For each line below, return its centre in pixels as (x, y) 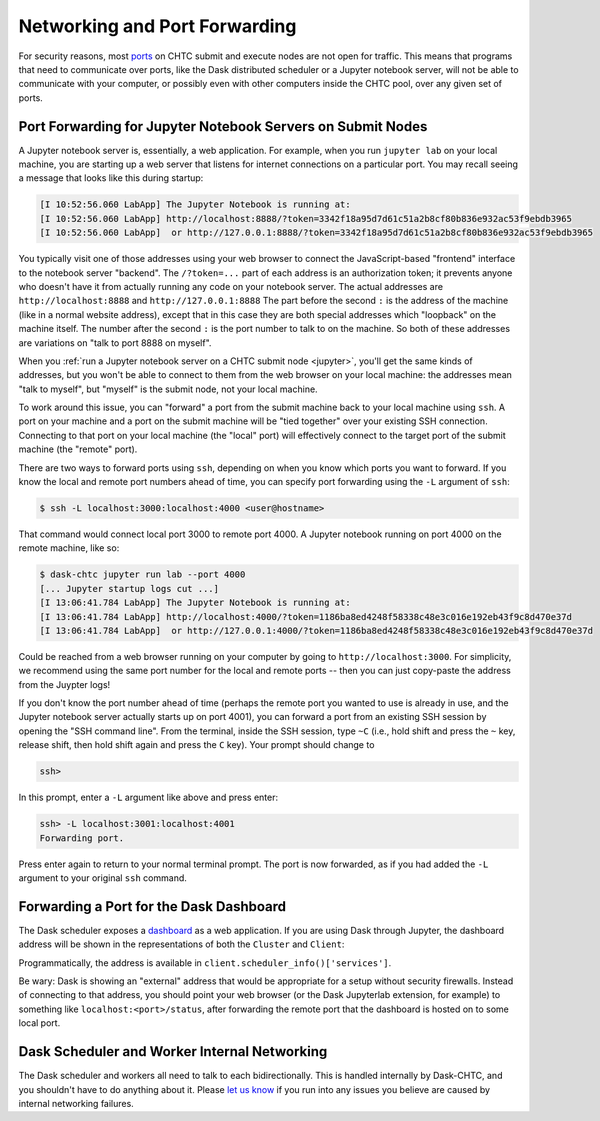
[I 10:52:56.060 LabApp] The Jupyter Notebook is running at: (195, 204)
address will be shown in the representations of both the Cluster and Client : (181, 944)
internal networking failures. (76, 1103)
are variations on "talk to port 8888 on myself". (115, 342)
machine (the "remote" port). (78, 449)
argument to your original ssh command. (102, 877)
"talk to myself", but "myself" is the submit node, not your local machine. (168, 389)
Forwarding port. (82, 838)
